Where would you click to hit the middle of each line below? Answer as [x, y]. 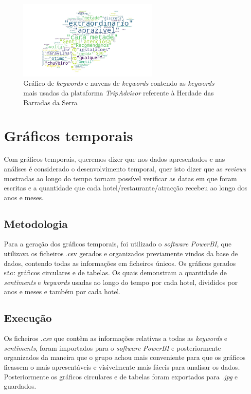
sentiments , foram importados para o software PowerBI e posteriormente [113, 347]
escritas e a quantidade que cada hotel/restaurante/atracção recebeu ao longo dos [126, 188]
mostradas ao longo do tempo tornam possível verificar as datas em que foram [120, 178]
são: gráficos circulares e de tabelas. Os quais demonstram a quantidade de [115, 272]
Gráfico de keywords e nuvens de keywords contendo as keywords [119, 83]
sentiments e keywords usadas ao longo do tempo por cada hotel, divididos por [121, 282]
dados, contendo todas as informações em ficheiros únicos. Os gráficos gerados [120, 263]
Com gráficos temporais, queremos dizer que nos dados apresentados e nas [115, 159]
